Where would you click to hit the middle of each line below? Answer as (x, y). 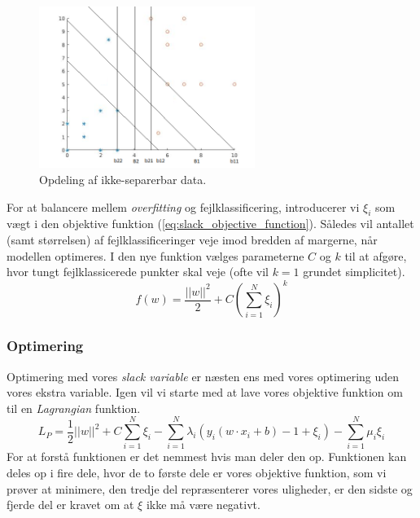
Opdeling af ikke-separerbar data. (123, 180)
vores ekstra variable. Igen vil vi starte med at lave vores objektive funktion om (205, 392)
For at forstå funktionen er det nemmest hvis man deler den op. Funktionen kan (207, 457)
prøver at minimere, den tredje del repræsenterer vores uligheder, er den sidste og (210, 488)
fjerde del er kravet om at (70, 505)
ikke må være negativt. (203, 505)
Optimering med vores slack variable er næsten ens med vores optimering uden (203, 376)
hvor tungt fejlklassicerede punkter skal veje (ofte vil (138, 272)
